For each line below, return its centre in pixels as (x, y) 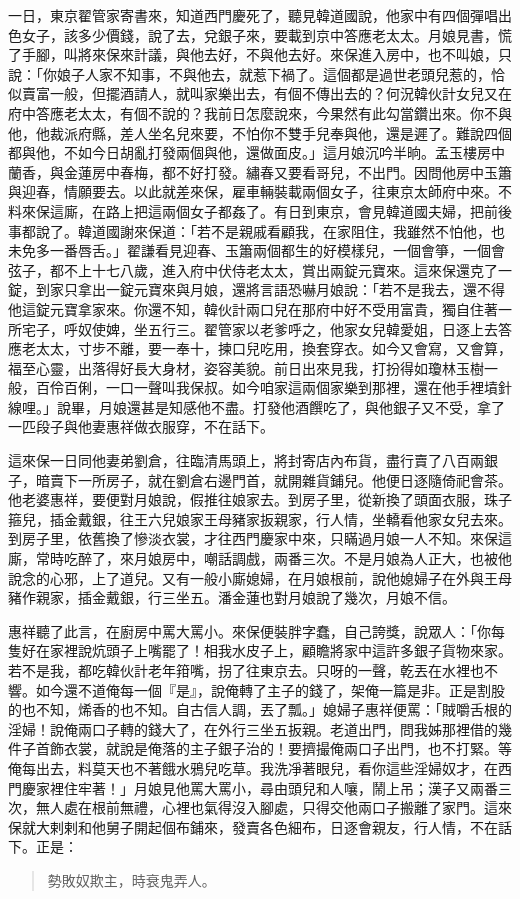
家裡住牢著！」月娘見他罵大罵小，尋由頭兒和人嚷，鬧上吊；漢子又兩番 (266, 787)
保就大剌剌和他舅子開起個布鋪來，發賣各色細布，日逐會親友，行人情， (239, 826)
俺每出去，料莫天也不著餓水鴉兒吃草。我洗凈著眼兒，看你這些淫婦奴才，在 (253, 767)
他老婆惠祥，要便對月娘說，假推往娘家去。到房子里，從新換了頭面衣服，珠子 (260, 499)
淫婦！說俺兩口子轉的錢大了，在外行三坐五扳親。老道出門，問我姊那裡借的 (253, 728)
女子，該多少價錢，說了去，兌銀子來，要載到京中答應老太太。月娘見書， (259, 34)
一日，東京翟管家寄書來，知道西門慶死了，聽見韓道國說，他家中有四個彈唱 (253, 15)
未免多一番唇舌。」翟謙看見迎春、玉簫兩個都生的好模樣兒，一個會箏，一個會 (256, 250)
